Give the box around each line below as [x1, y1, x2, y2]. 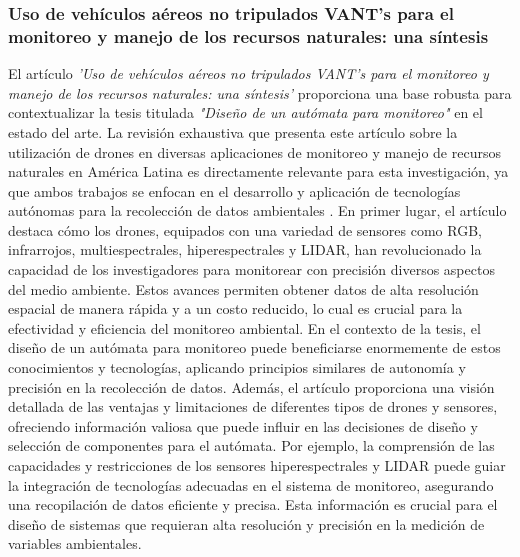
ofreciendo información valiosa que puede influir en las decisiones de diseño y [8, 415, 478, 436]
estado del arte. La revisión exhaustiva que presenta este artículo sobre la [8, 121, 458, 142]
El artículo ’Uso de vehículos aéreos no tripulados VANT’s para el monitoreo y [8, 63, 489, 84]
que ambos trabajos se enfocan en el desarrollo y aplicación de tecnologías [8, 180, 461, 201]
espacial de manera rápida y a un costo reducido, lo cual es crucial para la [8, 298, 463, 319]
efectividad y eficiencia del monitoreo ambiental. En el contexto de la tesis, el [8, 317, 481, 338]
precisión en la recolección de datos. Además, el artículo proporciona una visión [8, 376, 495, 397]
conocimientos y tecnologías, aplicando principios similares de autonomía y [8, 357, 466, 378]
